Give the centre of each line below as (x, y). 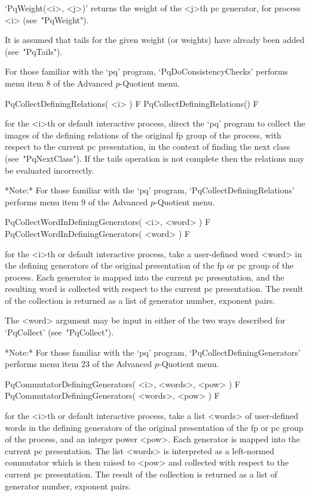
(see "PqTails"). (34, 51)
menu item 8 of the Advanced (59, 83)
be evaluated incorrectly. (50, 170)
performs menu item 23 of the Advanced (79, 364)
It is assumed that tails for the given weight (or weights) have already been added (155, 40)
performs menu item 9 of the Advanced (76, 201)
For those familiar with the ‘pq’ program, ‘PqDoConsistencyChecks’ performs (147, 71)
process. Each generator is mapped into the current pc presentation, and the (145, 277)
